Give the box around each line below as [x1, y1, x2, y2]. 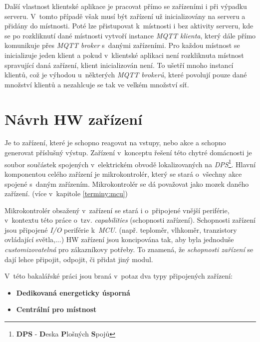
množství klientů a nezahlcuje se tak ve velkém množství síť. [4, 79, 189, 89]
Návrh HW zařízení [4, 108, 143, 129]
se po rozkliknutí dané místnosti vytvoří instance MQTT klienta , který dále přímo [4, 30, 256, 40]
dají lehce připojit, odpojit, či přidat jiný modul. [4, 254, 153, 264]
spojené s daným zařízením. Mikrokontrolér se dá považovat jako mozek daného [4, 178, 249, 189]
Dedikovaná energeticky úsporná [16, 287, 130, 298]
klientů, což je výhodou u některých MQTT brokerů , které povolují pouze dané [4, 69, 247, 80]
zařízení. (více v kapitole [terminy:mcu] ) [4, 188, 128, 199]
